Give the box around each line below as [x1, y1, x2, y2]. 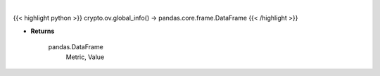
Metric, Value [65, 53, 105, 61]
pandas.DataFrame [48, 43, 103, 51]
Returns [30, 27, 55, 35]
